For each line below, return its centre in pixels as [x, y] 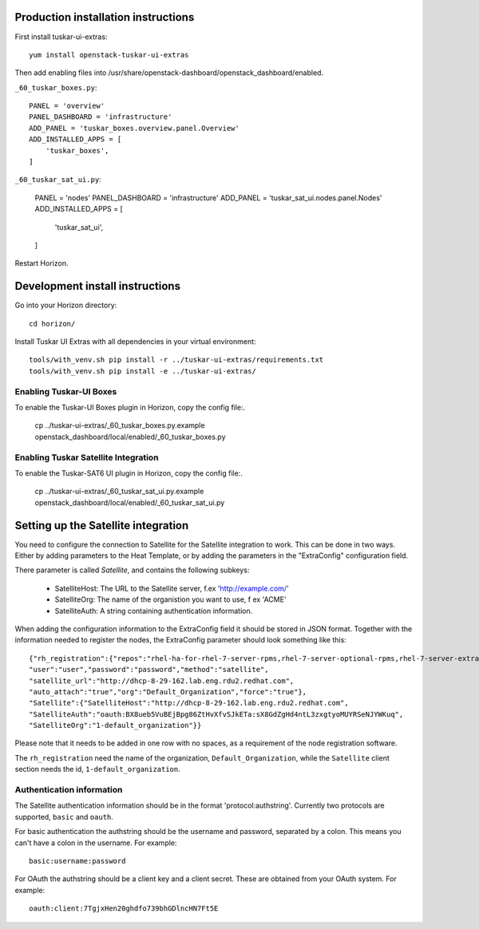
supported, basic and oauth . [64, 816]
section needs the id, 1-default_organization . [97, 769]
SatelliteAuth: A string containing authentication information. [154, 611]
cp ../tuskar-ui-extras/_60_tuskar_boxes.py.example [120, 425]
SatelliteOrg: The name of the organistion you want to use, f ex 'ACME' [170, 599]
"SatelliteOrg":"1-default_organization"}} [115, 725]
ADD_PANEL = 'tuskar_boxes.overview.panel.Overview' [134, 128]
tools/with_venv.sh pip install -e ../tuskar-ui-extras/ [143, 371]
